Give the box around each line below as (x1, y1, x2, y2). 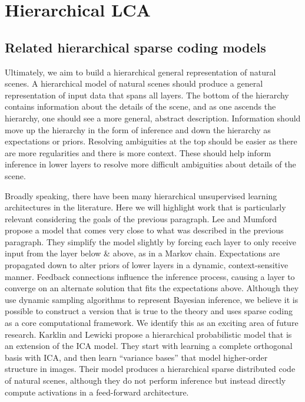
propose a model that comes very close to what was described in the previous (5, 224, 284, 236)
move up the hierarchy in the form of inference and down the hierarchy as (5, 123, 271, 136)
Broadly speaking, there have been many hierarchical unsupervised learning (5, 189, 277, 202)
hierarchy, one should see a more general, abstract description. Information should (5, 111, 301, 124)
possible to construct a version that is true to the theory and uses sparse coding (5, 305, 293, 317)
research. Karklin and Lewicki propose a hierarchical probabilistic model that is (5, 328, 292, 340)
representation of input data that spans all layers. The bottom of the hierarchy (5, 88, 289, 101)
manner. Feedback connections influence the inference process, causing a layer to (5, 270, 295, 282)
